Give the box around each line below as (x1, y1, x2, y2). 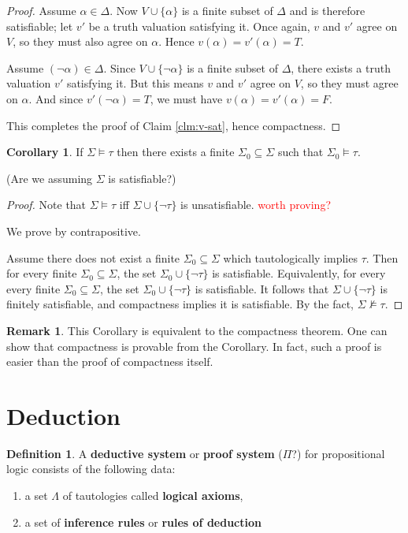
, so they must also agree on (13, 33, 148, 50)
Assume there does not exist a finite (6, 249, 180, 266)
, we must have (150, 90, 223, 106)
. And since (28, 90, 83, 106)
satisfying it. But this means (66, 75, 204, 91)
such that (277, 143, 324, 160)
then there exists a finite (117, 143, 235, 160)
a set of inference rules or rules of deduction (24, 513, 261, 530)
